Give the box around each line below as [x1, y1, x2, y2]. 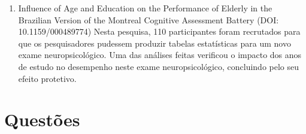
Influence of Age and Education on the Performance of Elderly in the [18, 2, 272, 14]
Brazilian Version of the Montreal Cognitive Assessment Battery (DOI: [18, 13, 279, 26]
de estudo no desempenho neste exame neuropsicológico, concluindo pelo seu [18, 60, 299, 72]
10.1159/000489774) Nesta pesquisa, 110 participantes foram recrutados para [18, 25, 301, 38]
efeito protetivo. [18, 72, 77, 84]
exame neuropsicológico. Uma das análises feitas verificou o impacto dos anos [18, 48, 302, 61]
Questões [4, 107, 80, 132]
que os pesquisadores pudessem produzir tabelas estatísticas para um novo [18, 36, 291, 49]
